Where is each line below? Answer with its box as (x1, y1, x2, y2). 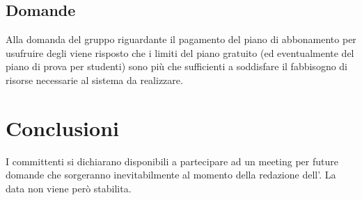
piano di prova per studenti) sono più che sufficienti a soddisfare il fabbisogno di (6, 59, 348, 74)
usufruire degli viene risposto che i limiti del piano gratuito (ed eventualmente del (6, 45, 354, 60)
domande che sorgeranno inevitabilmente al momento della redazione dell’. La (6, 167, 336, 182)
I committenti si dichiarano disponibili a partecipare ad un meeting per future (6, 153, 338, 168)
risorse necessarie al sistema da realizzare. (6, 72, 183, 87)
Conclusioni (6, 113, 119, 142)
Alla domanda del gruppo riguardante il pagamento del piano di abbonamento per (6, 32, 356, 47)
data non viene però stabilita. (6, 181, 132, 195)
